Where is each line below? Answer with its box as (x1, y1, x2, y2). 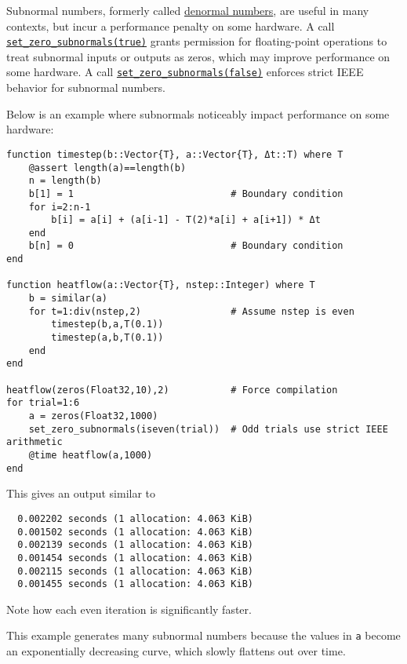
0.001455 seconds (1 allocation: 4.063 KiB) (17, 578, 253, 590)
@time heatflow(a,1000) (28, 449, 153, 461)
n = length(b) (28, 175, 102, 187)
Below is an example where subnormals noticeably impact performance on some (6, 105, 390, 122)
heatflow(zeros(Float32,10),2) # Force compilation (6, 384, 338, 396)
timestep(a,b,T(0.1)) (51, 332, 164, 344)
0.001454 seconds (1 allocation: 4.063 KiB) (17, 552, 253, 564)
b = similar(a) (28, 293, 107, 305)
